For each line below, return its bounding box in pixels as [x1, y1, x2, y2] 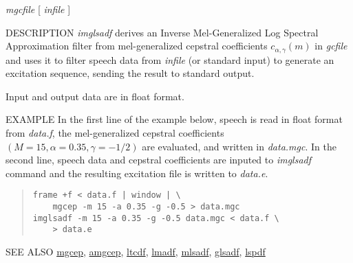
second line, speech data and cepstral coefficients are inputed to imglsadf [6, 152, 312, 167]
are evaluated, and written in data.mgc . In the [142, 139, 336, 153]
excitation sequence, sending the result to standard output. [6, 66, 255, 80]
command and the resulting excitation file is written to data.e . [6, 165, 268, 180]
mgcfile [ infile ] [6, 2, 71, 16]
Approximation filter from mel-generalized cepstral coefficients [6, 38, 268, 53]
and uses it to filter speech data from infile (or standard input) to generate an [6, 52, 334, 67]
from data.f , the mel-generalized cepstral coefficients [6, 126, 224, 140]
